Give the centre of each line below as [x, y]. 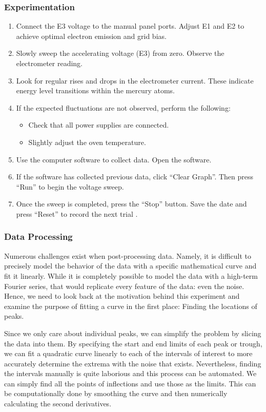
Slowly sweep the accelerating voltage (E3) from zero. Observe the [120, 53]
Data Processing [38, 236]
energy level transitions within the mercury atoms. [95, 90]
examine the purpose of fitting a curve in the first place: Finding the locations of [131, 306]
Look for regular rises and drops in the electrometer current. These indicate [135, 80]
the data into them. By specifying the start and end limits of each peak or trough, [133, 343]
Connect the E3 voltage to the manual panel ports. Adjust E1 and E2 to [130, 26]
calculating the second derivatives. [58, 404]
